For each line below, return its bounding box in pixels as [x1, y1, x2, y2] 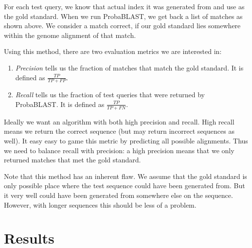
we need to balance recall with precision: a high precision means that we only [4, 145, 234, 155]
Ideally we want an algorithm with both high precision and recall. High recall [4, 116, 234, 126]
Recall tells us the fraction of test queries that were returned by [15, 89, 205, 100]
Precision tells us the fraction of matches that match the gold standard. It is [15, 62, 244, 72]
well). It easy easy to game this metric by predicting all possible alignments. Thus [4, 136, 248, 145]
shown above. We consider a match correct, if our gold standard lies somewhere [4, 20, 241, 31]
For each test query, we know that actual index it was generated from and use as [4, 1, 245, 11]
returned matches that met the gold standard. [4, 155, 141, 165]
